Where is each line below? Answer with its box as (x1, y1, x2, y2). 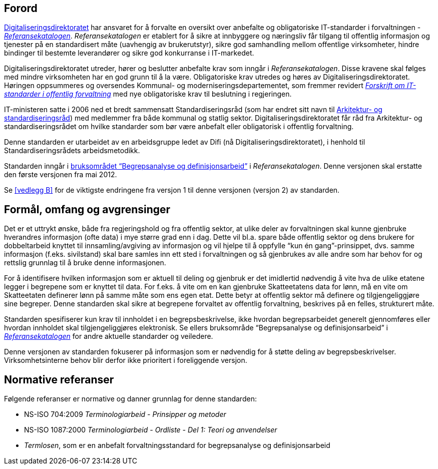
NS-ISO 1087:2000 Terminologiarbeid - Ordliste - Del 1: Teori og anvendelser (24, 425, 277, 434)
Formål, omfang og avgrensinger (4, 203, 171, 216)
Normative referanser (4, 373, 114, 386)
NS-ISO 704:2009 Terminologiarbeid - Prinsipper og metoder (24, 410, 226, 419)
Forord (4, 2, 38, 15)
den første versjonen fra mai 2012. (4, 170, 117, 179)
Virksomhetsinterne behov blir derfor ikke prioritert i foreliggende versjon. (4, 356, 247, 365)
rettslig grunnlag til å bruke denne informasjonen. (4, 258, 166, 267)
